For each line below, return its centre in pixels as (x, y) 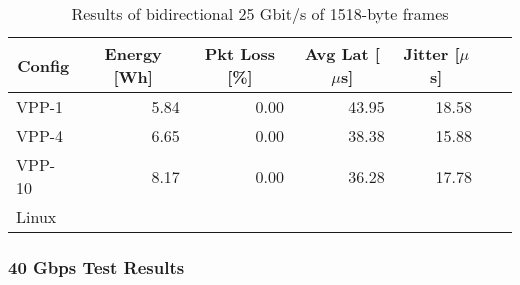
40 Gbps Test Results (96, 266)
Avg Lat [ (342, 53)
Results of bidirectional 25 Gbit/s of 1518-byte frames (260, 13)
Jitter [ (431, 53)
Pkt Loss (240, 53)
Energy (133, 53)
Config (43, 65)
